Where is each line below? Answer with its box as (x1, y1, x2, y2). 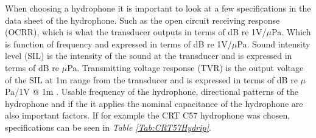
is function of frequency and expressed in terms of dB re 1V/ (5, 37, 232, 50)
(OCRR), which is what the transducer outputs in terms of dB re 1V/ (5, 26, 267, 38)
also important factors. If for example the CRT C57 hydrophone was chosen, (5, 109, 290, 122)
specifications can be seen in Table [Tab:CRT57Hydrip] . (5, 120, 211, 133)
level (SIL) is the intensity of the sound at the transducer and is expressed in (5, 49, 292, 62)
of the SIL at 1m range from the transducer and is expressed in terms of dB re (5, 73, 298, 86)
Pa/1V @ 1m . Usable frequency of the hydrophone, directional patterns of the (5, 85, 298, 98)
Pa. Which (272, 26, 311, 38)
